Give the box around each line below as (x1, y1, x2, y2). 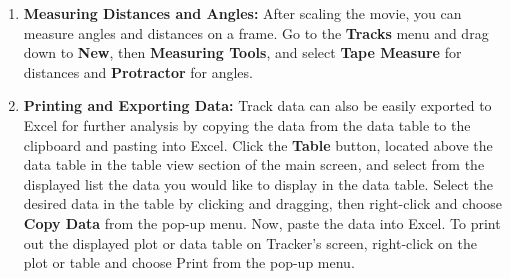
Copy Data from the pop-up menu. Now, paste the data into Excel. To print (23, 212, 501, 233)
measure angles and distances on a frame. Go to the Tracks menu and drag (23, 22, 489, 43)
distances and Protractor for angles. (23, 61, 253, 82)
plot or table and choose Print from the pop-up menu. (23, 252, 355, 273)
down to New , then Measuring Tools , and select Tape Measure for (23, 42, 462, 63)
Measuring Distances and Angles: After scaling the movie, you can (23, 3, 462, 23)
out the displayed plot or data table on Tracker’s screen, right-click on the (23, 232, 477, 253)
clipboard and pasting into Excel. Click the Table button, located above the (23, 134, 493, 155)
